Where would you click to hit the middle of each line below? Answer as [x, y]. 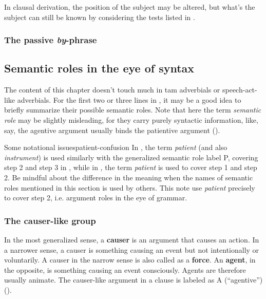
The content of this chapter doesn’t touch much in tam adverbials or [112, 90]
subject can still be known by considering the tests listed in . [100, 17]
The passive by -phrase [51, 40]
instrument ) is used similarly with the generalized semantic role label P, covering [131, 157]
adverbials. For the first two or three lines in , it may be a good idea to [129, 99]
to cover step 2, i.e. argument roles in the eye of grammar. [96, 198]
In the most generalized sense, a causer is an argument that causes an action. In [132, 239]
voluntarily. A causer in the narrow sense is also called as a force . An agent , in [130, 260]
